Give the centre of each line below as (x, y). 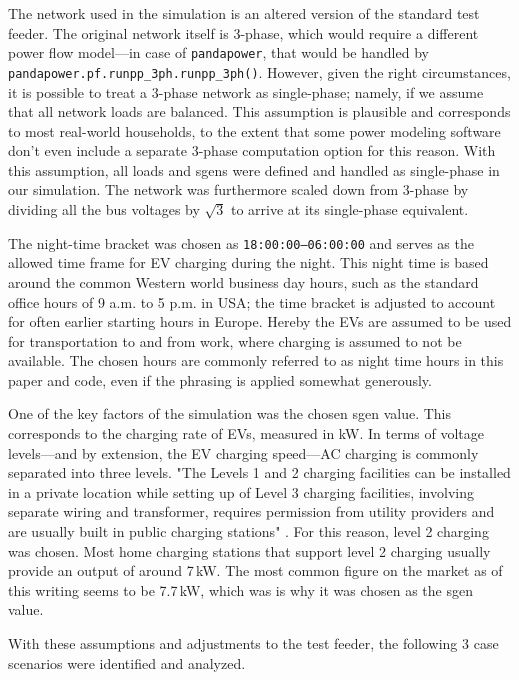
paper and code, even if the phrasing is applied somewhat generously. (220, 379)
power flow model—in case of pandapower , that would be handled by (218, 52)
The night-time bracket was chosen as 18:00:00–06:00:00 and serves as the (241, 242)
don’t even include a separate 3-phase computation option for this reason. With (252, 150)
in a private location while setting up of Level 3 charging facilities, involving (241, 491)
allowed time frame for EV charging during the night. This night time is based (248, 262)
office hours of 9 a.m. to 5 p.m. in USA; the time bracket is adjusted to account (252, 301)
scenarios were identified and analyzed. (127, 662)
